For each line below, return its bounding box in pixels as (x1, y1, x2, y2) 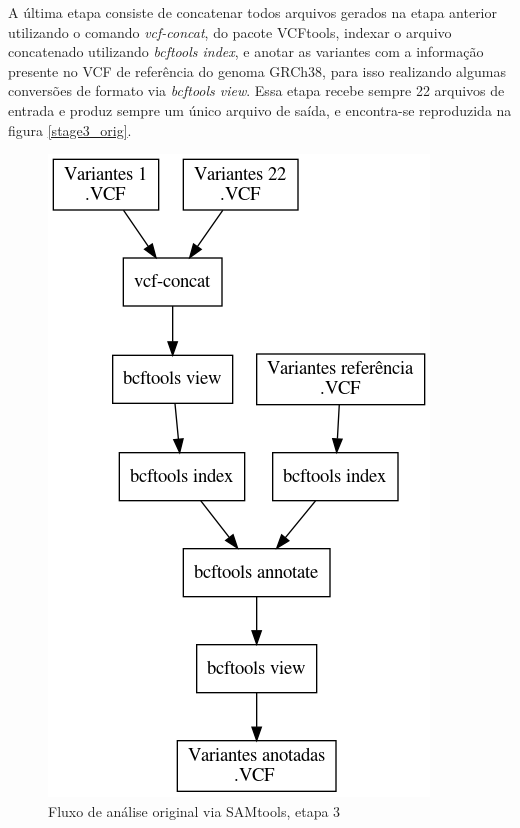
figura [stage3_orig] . (8, 119, 132, 140)
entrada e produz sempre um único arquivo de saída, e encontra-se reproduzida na (8, 99, 512, 120)
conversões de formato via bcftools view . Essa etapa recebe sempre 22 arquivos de (8, 80, 505, 101)
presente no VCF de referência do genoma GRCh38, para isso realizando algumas (8, 60, 506, 81)
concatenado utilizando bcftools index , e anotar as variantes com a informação (8, 41, 484, 62)
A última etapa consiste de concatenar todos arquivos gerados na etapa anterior (8, 2, 498, 22)
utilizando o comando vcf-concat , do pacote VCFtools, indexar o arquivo (8, 21, 452, 42)
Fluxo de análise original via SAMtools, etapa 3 (48, 800, 341, 821)
